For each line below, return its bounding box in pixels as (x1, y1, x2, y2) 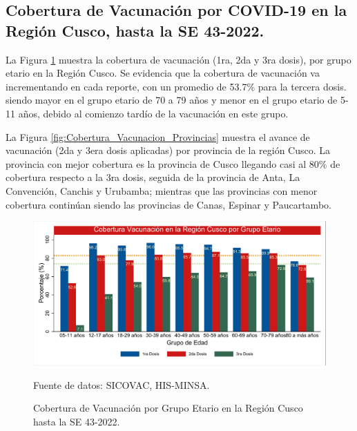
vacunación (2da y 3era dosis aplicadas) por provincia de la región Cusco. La (6, 143, 331, 157)
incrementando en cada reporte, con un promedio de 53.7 (6, 79, 247, 93)
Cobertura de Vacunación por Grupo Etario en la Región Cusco (33, 401, 303, 415)
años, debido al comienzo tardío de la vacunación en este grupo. (18, 106, 289, 120)
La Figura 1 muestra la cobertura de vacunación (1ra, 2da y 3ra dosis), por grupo (6, 52, 351, 66)
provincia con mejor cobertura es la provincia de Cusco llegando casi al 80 (6, 156, 319, 171)
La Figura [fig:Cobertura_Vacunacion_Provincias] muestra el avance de (6, 129, 310, 144)
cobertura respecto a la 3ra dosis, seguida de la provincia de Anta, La (6, 170, 300, 184)
